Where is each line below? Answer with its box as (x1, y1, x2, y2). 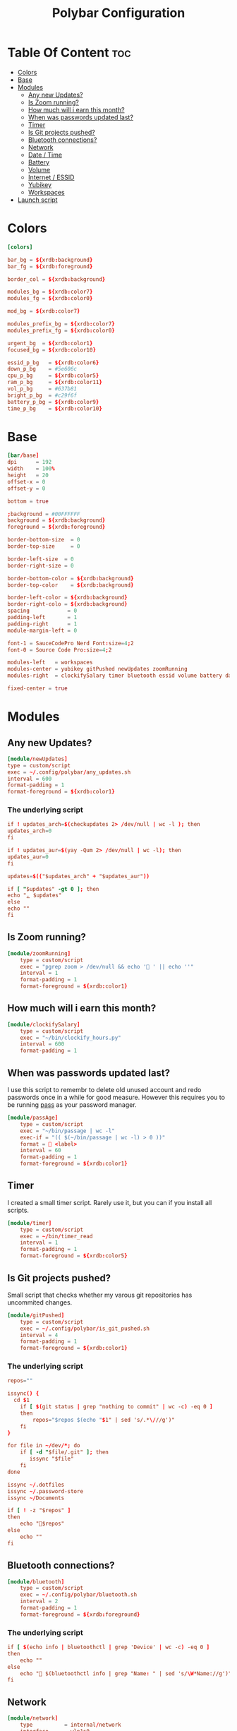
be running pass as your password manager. (7, 1101, 137, 1109)
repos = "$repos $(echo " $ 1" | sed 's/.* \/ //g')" (32, 1416, 175, 1423)
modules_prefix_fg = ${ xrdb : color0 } (7, 327, 115, 334)
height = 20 (7, 472, 49, 479)
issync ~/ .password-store (7, 1487, 83, 1495)
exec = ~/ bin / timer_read (20, 1233, 93, 1240)
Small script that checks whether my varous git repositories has (7, 1290, 193, 1299)
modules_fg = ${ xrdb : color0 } (7, 295, 93, 302)
